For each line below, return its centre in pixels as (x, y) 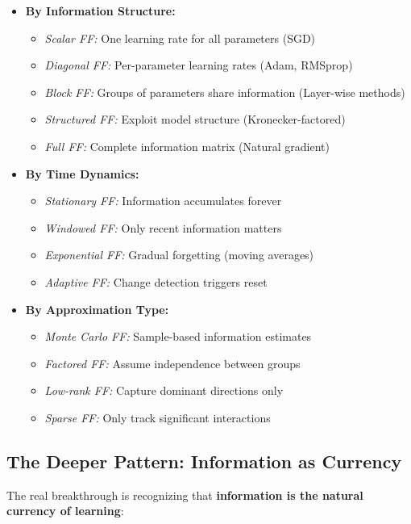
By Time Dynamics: (82, 173)
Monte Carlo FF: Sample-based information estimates (178, 336)
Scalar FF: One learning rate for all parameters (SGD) (180, 38)
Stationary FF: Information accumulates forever (163, 201)
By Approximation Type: (97, 309)
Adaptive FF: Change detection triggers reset (156, 281)
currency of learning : (65, 511)
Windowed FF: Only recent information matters (163, 227)
